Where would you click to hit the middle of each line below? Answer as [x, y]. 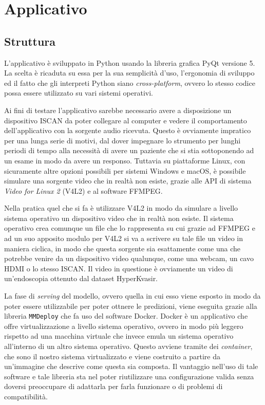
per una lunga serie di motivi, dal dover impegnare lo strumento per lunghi [122, 140]
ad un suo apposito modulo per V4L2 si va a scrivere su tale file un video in [124, 238]
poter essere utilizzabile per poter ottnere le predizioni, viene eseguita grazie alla [131, 306]
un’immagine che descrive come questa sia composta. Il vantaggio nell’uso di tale [131, 366]
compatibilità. [26, 397]
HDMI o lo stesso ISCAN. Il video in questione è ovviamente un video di [119, 268]
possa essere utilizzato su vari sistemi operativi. [79, 93]
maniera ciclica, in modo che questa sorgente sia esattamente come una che [122, 248]
